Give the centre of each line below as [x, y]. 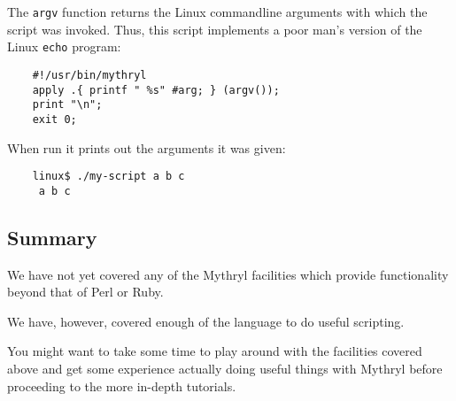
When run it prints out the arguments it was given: [147, 147]
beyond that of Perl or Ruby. [85, 292]
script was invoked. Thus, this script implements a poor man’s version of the [215, 29]
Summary [52, 237]
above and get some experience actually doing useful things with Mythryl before [225, 369]
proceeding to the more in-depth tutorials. [122, 386]
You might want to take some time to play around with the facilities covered [215, 351]
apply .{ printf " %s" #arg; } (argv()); [156, 90]
